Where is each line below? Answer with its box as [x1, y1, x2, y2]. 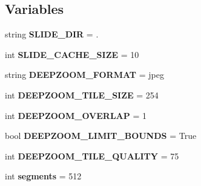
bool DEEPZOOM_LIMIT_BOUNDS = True [5, 129, 197, 142]
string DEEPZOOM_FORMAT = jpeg [5, 68, 164, 81]
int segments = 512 [5, 170, 82, 182]
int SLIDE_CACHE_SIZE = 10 [5, 48, 139, 60]
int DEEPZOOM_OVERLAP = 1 [5, 109, 147, 121]
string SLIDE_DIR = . [5, 28, 99, 40]
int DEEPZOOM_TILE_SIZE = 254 [5, 88, 159, 101]
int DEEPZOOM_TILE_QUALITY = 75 [5, 149, 179, 162]
